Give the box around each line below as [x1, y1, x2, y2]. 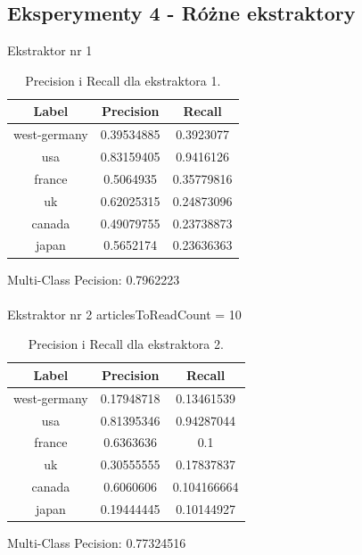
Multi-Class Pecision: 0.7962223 [7, 269, 180, 288]
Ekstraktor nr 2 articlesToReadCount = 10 [7, 304, 242, 323]
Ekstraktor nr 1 [7, 41, 93, 60]
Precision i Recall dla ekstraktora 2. [28, 335, 224, 353]
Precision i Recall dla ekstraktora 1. [25, 70, 221, 89]
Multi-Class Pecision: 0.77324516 [7, 534, 186, 552]
